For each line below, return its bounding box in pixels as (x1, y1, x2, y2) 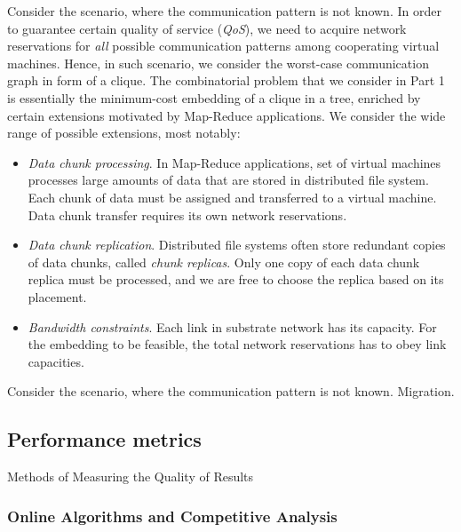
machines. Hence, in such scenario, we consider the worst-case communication (7, 53, 429, 72)
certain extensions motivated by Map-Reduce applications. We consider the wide (7, 106, 446, 124)
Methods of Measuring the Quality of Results (7, 467, 254, 486)
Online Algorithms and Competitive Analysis (7, 504, 338, 527)
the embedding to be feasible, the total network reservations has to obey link (28, 335, 447, 353)
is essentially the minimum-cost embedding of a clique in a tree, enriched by (7, 88, 421, 107)
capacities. (28, 352, 84, 370)
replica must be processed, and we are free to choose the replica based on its (28, 270, 444, 289)
